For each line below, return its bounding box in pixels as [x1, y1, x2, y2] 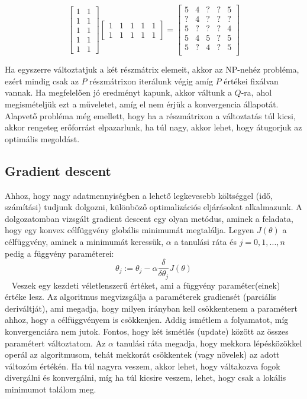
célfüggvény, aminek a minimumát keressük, [5, 235, 164, 247]
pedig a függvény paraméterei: [5, 247, 114, 259]
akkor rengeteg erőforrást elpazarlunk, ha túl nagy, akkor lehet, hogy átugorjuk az [5, 121, 302, 133]
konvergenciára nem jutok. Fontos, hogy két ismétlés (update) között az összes [5, 325, 289, 337]
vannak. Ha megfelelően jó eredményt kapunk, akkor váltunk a [5, 86, 232, 99]
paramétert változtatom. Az [5, 336, 106, 349]
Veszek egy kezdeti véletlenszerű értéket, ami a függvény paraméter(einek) [11, 279, 280, 291]
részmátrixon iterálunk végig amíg [89, 74, 213, 87]
